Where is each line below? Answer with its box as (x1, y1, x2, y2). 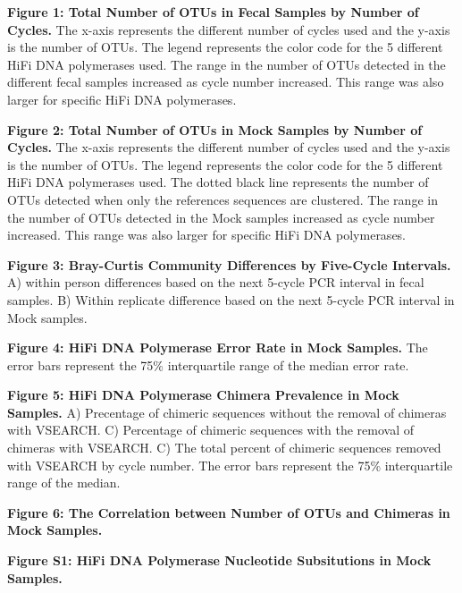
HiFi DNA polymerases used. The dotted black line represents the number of (7, 173, 429, 191)
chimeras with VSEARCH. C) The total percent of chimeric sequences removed (7, 438, 441, 457)
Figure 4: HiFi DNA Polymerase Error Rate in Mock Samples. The (7, 338, 428, 357)
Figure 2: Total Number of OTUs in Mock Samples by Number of (7, 120, 423, 139)
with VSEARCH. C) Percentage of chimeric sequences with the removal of (7, 420, 415, 439)
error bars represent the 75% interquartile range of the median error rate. (7, 355, 409, 374)
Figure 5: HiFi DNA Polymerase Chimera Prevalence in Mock (7, 385, 399, 404)
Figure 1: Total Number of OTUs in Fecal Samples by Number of (7, 3, 419, 21)
